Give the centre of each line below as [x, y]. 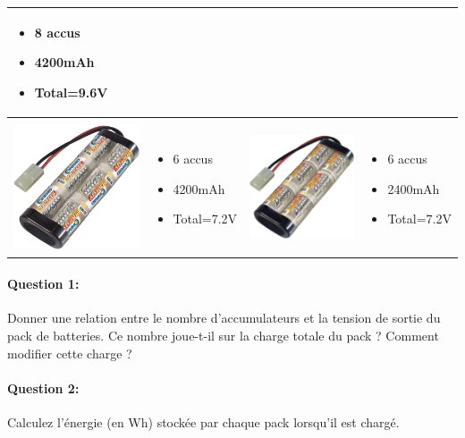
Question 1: [43, 284]
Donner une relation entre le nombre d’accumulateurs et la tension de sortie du [224, 318]
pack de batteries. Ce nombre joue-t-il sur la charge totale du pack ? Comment [223, 335]
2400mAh [414, 188]
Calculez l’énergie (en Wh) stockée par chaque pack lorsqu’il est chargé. [203, 421]
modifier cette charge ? [70, 353]
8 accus [57, 32]
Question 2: [43, 387]
